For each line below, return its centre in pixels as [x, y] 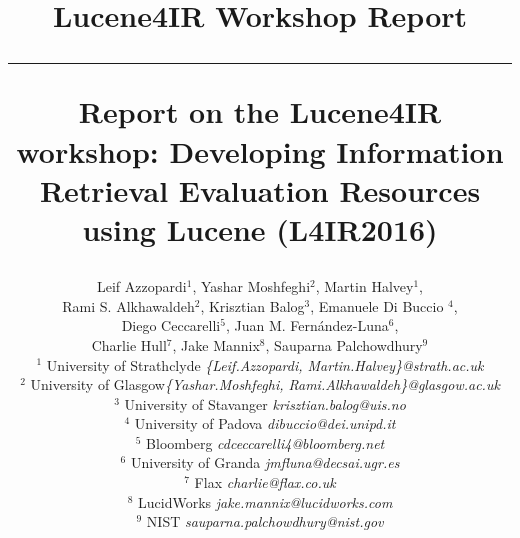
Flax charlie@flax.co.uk [265, 482]
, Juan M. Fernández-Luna [307, 325]
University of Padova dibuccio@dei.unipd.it [265, 423]
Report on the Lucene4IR [260, 111]
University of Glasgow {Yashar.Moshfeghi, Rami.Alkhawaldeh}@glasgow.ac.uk [265, 384]
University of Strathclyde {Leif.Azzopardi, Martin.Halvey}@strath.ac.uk [265, 364]
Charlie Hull [129, 344]
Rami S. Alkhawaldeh [128, 305]
